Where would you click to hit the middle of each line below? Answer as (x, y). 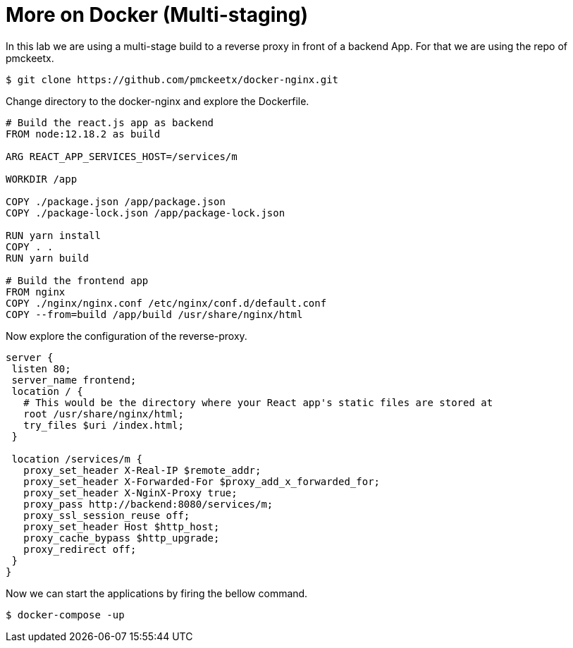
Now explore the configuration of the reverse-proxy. (127, 336)
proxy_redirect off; (80, 549)
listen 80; (41, 368)
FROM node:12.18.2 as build (83, 134)
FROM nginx (36, 292)
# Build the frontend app (77, 280)
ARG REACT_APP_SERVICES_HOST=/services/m (122, 156)
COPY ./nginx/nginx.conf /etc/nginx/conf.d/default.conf (166, 303)
